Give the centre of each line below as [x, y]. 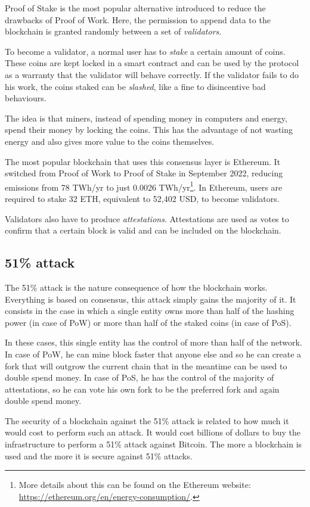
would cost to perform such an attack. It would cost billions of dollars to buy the [153, 432]
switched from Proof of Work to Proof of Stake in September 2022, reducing [144, 173]
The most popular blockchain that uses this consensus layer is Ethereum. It [143, 161]
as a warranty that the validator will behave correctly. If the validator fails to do [152, 74]
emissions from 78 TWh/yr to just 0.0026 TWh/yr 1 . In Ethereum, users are [144, 186]
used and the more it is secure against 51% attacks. [99, 455]
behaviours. [26, 98]
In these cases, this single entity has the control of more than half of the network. [154, 342]
